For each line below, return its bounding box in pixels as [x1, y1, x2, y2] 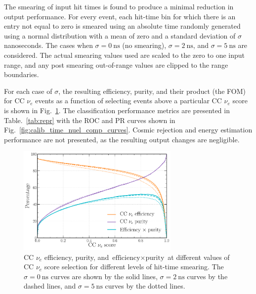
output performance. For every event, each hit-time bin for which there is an [4, 11, 236, 21]
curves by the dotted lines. [105, 281, 185, 291]
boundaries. [4, 69, 39, 80]
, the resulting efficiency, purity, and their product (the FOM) [58, 85, 246, 96]
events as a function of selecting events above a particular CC [35, 95, 222, 106]
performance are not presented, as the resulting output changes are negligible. [4, 134, 240, 144]
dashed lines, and [24, 281, 76, 291]
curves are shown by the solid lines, [50, 271, 158, 281]
